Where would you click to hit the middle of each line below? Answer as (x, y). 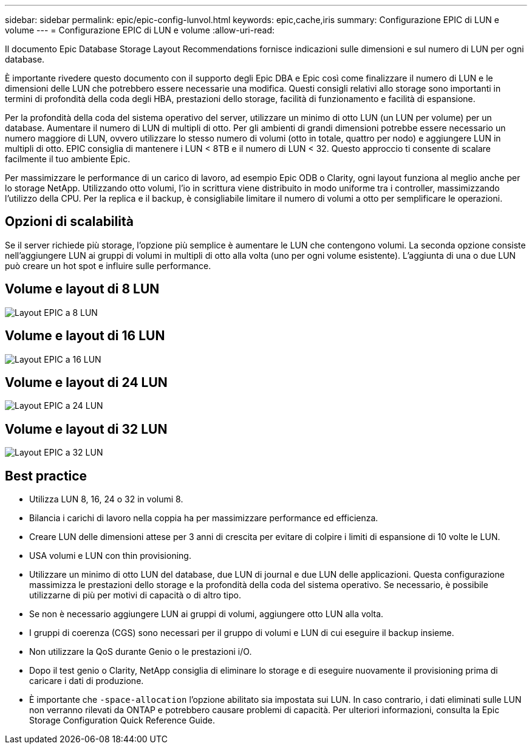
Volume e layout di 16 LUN (85, 336)
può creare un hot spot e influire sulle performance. (108, 265)
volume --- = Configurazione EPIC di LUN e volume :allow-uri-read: (140, 30)
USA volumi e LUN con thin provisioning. (110, 556)
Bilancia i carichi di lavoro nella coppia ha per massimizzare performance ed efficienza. (204, 518)
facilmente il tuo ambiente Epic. (68, 159)
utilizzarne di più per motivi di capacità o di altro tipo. (135, 595)
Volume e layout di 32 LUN (86, 429)
